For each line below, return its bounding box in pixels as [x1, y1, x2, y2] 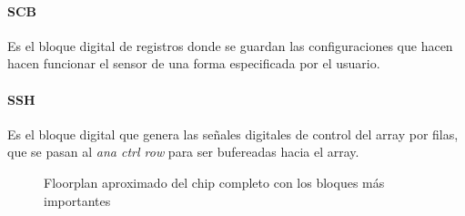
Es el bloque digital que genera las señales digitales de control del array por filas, [7, 124, 459, 143]
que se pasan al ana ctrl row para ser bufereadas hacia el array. [7, 142, 359, 161]
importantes [44, 190, 111, 210]
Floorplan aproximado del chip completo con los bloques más [44, 172, 385, 191]
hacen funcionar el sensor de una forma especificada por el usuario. [7, 54, 380, 73]
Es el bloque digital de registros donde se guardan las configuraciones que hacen [7, 36, 453, 55]
